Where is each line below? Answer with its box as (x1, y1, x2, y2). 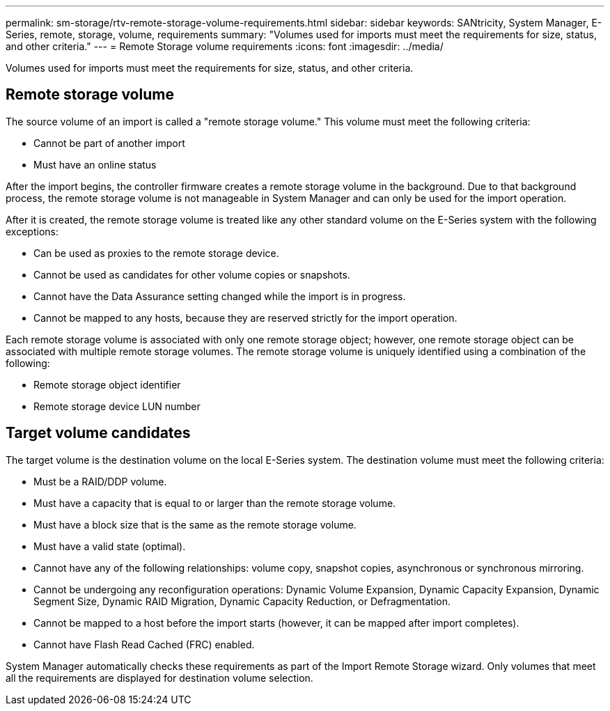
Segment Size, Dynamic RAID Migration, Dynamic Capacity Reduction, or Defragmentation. (33, 595, 451, 607)
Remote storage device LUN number (33, 400, 201, 412)
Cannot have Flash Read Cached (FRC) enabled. (33, 638, 255, 650)
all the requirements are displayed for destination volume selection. (6, 671, 313, 684)
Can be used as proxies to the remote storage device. (33, 247, 279, 259)
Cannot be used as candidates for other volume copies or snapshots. (33, 268, 350, 281)
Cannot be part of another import (33, 136, 185, 149)
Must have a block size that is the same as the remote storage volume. (33, 518, 357, 531)
